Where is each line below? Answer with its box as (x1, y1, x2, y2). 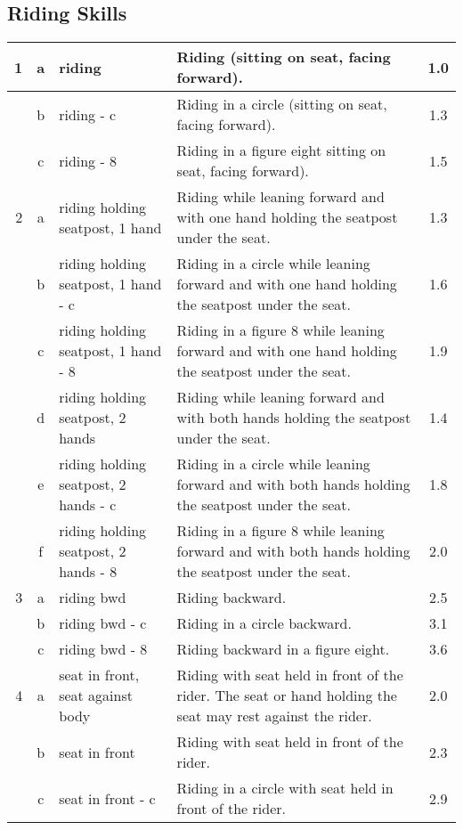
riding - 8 (59, 150, 118, 171)
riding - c (59, 103, 117, 125)
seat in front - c (59, 787, 156, 809)
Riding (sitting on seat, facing (176, 46, 391, 68)
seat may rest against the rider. (176, 705, 372, 727)
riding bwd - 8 (59, 639, 148, 660)
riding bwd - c (59, 613, 147, 634)
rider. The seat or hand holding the (176, 685, 397, 706)
